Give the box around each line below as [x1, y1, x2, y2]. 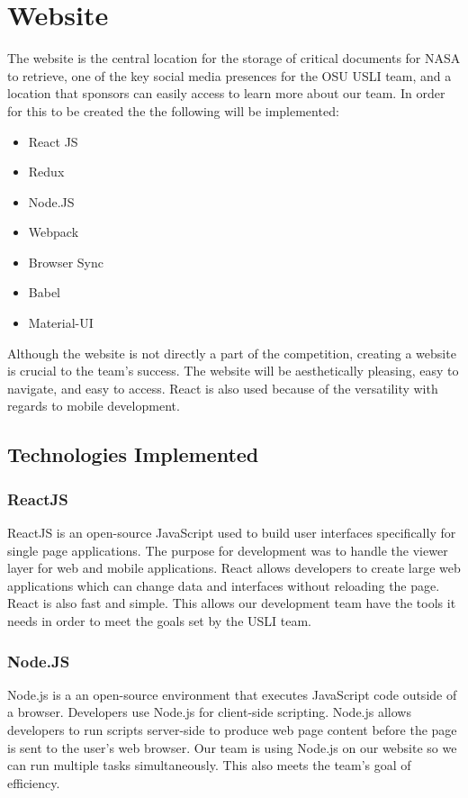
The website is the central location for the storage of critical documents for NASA [7, 49, 461, 68]
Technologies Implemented [7, 440, 259, 468]
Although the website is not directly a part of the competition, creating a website [7, 343, 456, 362]
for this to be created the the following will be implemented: [7, 101, 339, 120]
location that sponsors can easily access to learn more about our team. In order [7, 84, 445, 103]
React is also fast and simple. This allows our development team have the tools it [7, 594, 456, 612]
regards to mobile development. [7, 396, 180, 415]
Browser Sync [28, 252, 103, 271]
